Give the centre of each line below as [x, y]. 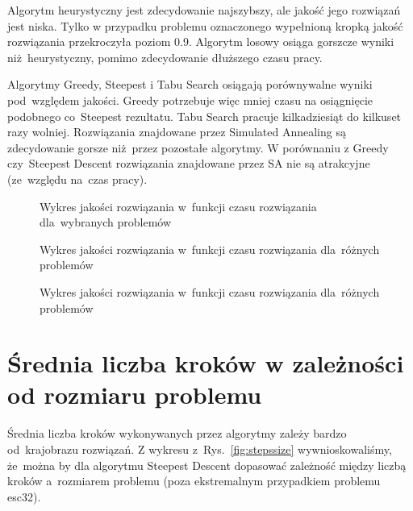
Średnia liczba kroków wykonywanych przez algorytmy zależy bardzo [177, 433]
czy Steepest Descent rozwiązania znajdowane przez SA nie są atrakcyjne [189, 163]
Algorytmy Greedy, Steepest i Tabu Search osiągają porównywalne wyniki [190, 84]
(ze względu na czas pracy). [77, 179]
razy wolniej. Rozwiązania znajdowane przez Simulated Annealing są [177, 132]
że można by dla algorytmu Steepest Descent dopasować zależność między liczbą [207, 465]
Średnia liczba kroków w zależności [206, 363]
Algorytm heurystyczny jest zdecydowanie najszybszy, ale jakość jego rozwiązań [204, 10]
